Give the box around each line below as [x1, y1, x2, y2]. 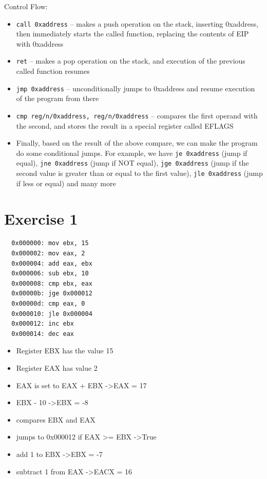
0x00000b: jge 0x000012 [11, 290, 92, 297]
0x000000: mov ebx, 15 [11, 239, 89, 247]
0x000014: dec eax [11, 330, 74, 337]
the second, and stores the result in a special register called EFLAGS [16, 120, 234, 131]
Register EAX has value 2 [16, 363, 98, 373]
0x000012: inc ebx [11, 320, 74, 328]
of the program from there [16, 93, 99, 104]
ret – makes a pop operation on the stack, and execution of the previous [16, 55, 245, 66]
